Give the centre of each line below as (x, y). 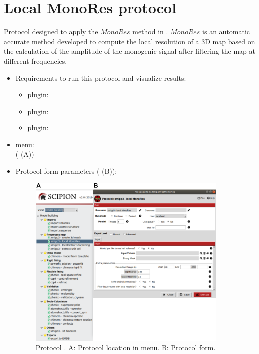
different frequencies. (36, 60)
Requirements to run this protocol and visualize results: (101, 77)
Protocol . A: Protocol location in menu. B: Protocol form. (126, 347)
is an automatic (226, 32)
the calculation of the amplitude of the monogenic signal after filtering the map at (130, 51)
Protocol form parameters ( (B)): (66, 171)
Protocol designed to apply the (51, 32)
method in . (150, 32)
